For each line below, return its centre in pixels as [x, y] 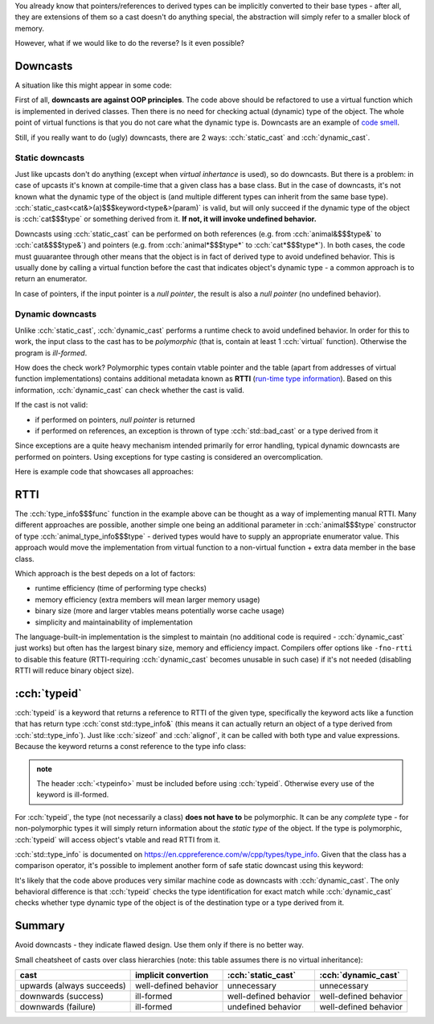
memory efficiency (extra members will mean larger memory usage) [147, 600]
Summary [40, 926]
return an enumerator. [51, 279]
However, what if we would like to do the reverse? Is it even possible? [130, 43]
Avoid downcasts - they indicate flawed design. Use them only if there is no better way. [160, 945]
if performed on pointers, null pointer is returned [115, 420]
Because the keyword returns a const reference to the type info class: [131, 747]
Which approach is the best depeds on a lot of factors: [105, 573]
